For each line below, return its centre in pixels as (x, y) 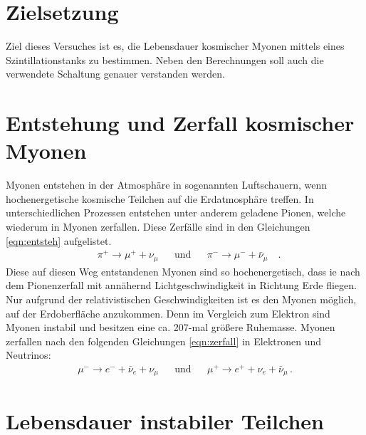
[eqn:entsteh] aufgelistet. (59, 240)
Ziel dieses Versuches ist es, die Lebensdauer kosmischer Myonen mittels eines (175, 46)
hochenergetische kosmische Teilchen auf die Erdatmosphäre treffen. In (160, 198)
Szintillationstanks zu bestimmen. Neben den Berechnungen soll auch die (165, 59)
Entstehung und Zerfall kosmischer (180, 123)
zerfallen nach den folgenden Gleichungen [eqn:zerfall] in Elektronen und (164, 341)
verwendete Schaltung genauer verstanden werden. (115, 74)
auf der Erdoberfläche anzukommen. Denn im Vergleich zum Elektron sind (168, 313)
